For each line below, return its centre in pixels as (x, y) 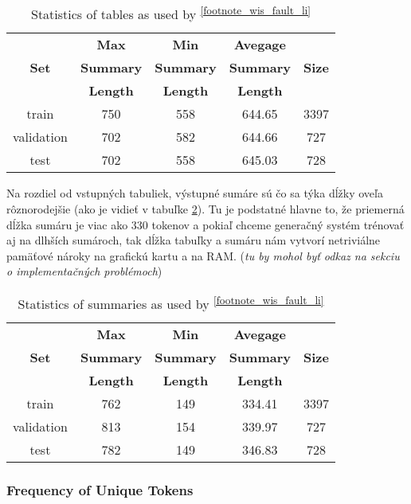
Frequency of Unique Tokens (100, 490)
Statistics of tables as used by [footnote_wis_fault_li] (171, 13)
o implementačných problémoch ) (84, 271)
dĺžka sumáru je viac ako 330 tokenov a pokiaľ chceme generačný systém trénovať (205, 224)
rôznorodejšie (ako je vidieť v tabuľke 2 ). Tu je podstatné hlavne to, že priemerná (205, 208)
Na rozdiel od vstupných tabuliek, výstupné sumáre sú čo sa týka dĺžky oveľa (195, 193)
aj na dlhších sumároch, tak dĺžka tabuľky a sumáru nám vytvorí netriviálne (194, 240)
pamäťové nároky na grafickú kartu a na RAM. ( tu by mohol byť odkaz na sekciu (203, 255)
